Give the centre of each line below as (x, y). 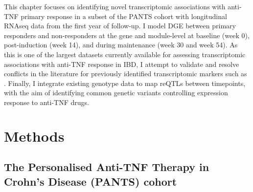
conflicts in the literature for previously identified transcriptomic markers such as (126, 74)
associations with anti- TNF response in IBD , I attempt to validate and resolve (122, 64)
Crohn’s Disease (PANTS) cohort (91, 181)
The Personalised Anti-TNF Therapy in (107, 167)
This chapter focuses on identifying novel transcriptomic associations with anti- (123, 6)
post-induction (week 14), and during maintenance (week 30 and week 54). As (121, 45)
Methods (34, 136)
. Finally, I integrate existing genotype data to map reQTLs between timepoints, (125, 83)
